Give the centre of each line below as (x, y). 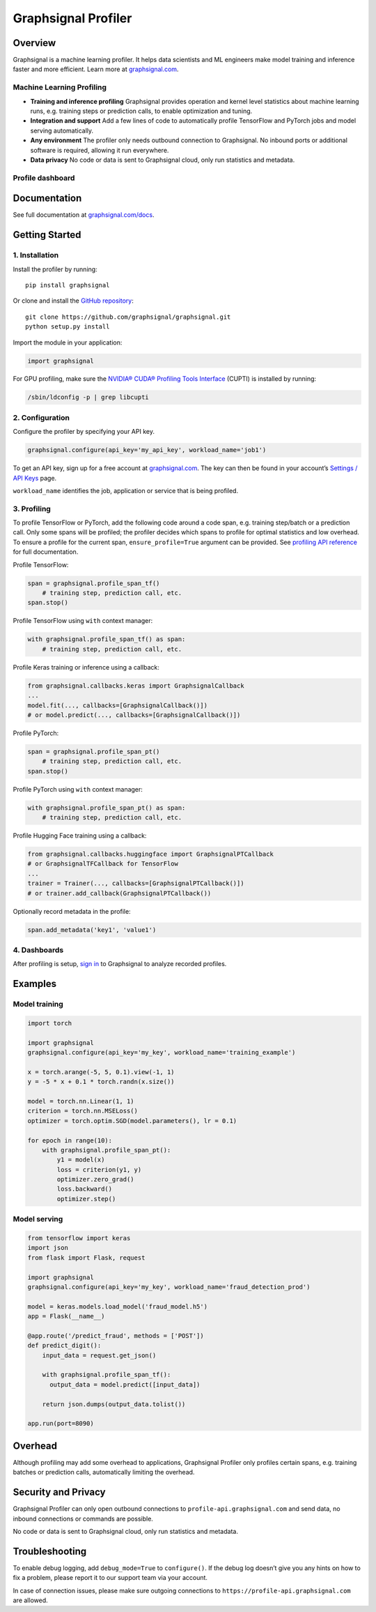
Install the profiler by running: (55, 269)
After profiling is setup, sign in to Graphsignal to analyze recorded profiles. (120, 964)
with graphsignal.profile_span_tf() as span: (107, 639)
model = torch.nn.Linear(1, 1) (81, 1101)
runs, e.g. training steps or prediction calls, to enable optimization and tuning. (141, 111)
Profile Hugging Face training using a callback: (80, 836)
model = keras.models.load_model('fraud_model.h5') (118, 1306)
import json (48, 1248)
